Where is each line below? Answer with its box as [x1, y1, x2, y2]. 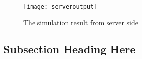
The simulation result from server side [23, 17, 139, 27]
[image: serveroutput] [23, 3, 98, 10]
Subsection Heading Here [3, 41, 136, 56]
